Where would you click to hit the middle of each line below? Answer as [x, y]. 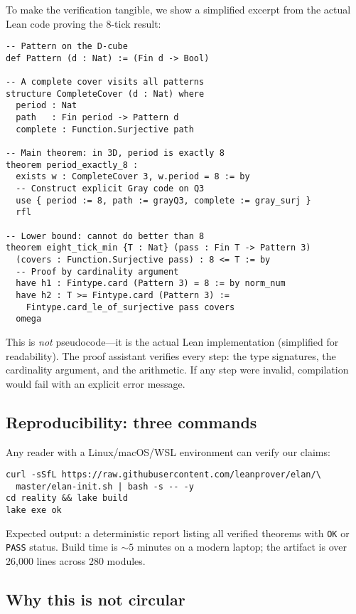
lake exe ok [34, 510]
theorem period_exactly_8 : [72, 165]
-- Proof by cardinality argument [97, 271]
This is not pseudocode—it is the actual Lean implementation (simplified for [172, 341]
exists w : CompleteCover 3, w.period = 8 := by [133, 177]
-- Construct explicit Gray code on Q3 [110, 189]
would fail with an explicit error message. [96, 383]
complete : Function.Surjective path [105, 129]
